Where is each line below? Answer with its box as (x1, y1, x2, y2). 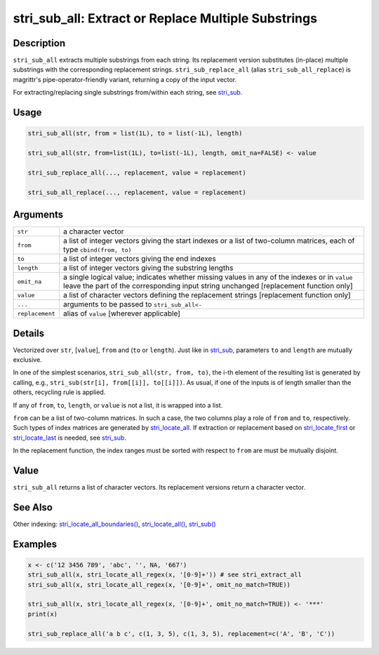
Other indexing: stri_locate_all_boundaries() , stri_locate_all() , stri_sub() (13, 520, 217, 528)
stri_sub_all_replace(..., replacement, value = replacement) (27, 188, 246, 196)
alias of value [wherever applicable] (63, 309, 180, 318)
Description (13, 37, 66, 49)
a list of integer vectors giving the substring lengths (63, 263, 234, 273)
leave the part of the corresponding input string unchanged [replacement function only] (63, 281, 353, 291)
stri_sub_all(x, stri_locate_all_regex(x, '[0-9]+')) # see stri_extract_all (27, 571, 302, 579)
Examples (13, 538, 58, 550)
